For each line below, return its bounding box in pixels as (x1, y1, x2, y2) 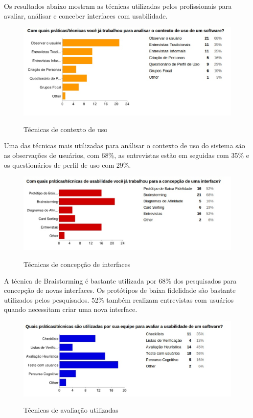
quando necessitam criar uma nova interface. (4, 304, 138, 314)
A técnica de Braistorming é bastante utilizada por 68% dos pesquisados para (4, 275, 237, 286)
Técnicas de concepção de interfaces (23, 259, 131, 269)
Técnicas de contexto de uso (23, 124, 108, 134)
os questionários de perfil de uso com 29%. (4, 159, 131, 170)
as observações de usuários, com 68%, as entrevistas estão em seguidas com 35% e (4, 150, 249, 160)
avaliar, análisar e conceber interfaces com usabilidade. (4, 10, 168, 21)
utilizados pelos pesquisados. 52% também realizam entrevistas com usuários (4, 294, 234, 305)
